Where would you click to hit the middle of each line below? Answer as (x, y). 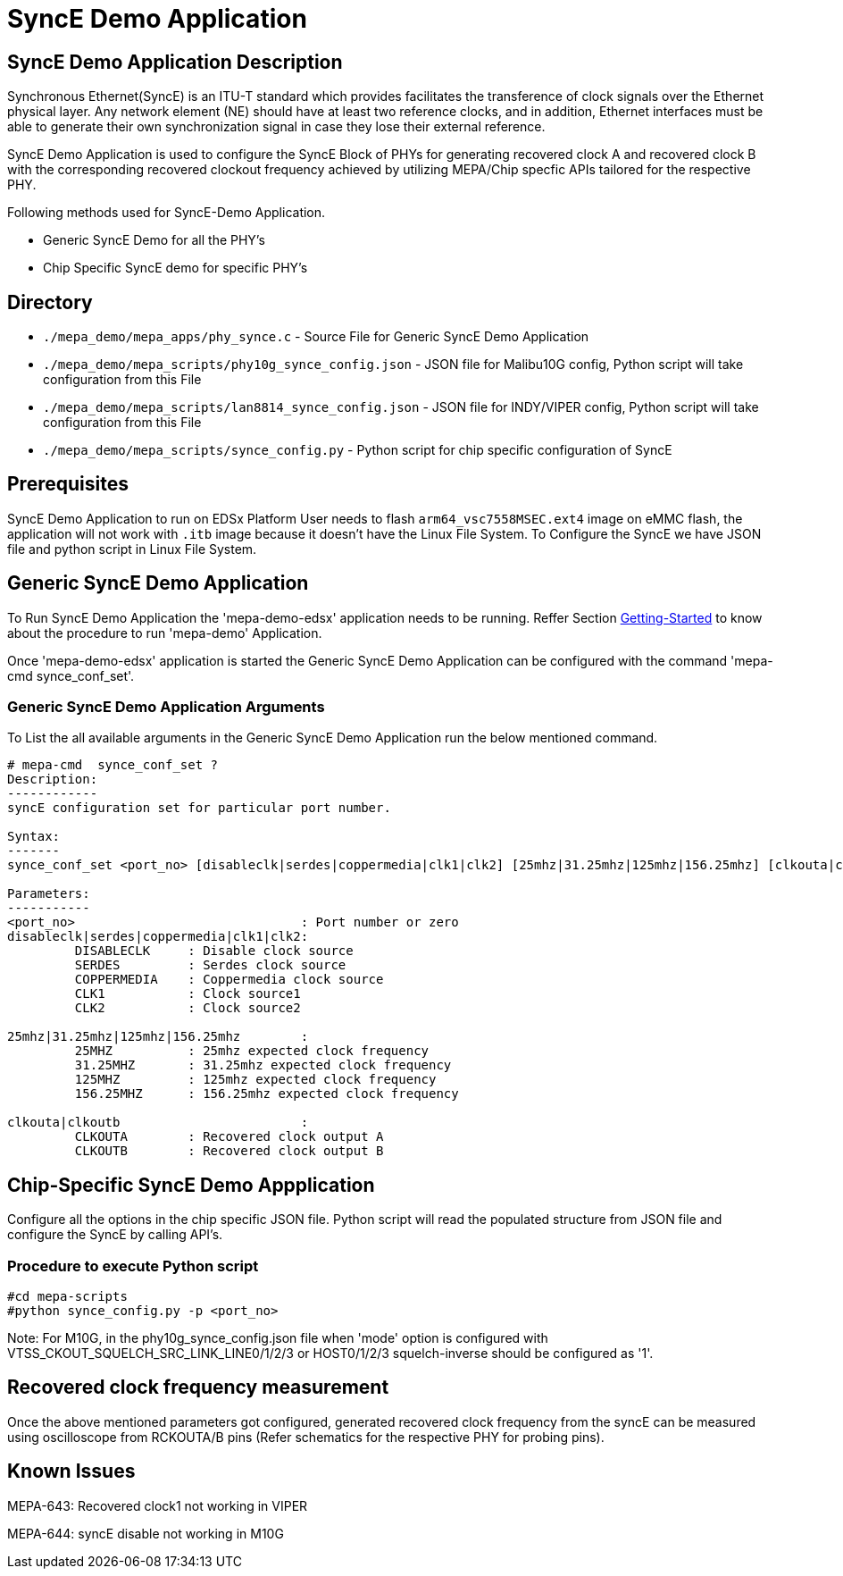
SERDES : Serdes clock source (210, 965)
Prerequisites (68, 484)
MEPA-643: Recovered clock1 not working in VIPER (158, 1505)
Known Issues (71, 1471)
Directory (50, 302)
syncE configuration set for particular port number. (199, 808)
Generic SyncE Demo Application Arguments (166, 707)
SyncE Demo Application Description (175, 62)
